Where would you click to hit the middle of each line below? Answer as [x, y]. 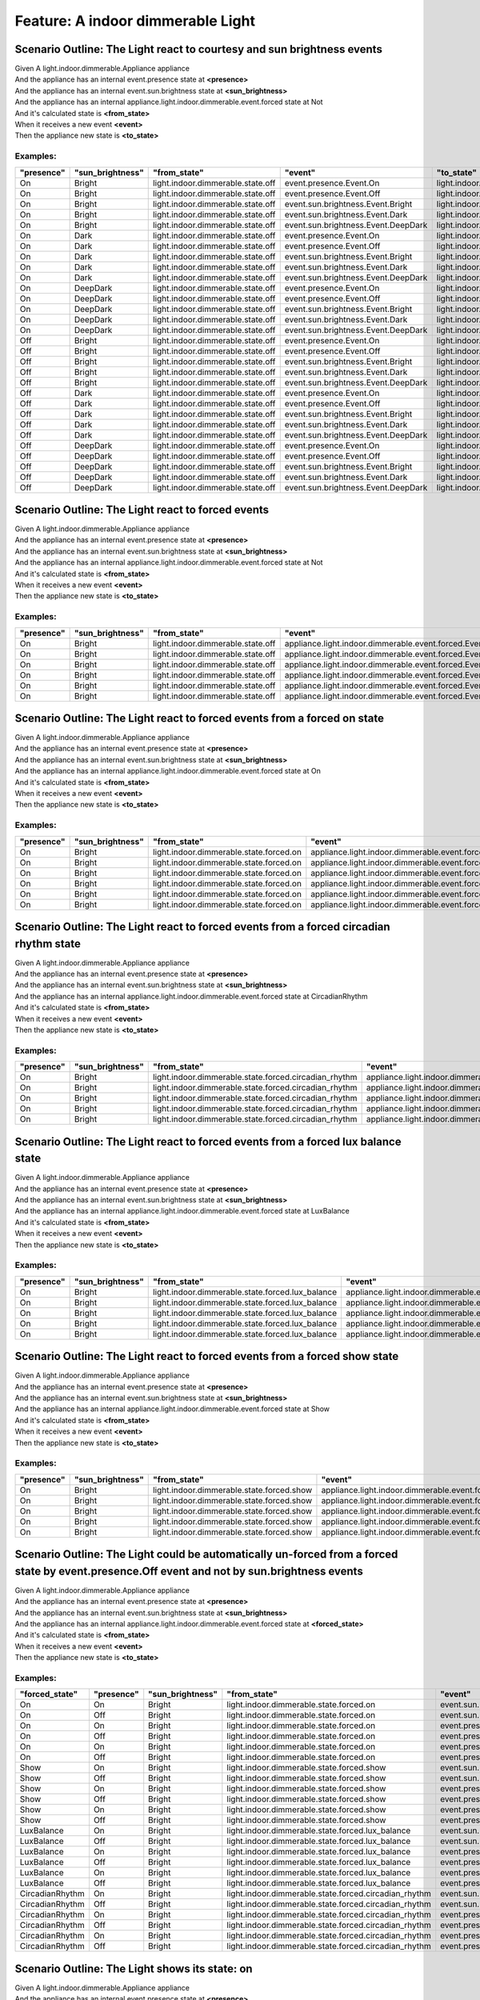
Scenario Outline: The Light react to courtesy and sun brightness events [199, 49]
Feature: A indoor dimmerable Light [135, 21]
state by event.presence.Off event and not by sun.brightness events [189, 1571]
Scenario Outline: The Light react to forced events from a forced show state [207, 1356]
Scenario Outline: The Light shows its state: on [134, 1968]
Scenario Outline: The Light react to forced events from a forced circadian [203, 927]
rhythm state [48, 944]
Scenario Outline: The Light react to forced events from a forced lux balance [208, 1141]
